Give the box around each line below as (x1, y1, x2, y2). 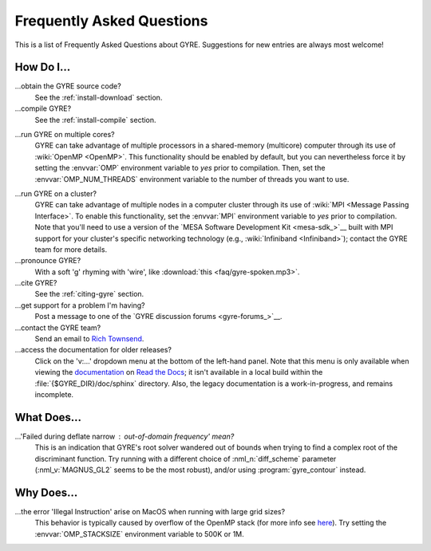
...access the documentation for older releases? (14, 345, 172, 355)
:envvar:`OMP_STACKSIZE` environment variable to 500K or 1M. (34, 529, 245, 538)
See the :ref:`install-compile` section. (34, 115, 156, 124)
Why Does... (14, 486, 78, 499)
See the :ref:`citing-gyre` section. (34, 289, 144, 299)
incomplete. (34, 390, 74, 399)
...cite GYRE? (14, 278, 57, 288)
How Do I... (14, 61, 71, 74)
